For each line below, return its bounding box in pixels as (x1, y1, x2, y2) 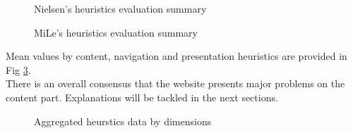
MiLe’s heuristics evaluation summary (34, 25, 198, 39)
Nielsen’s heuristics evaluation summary (34, 1, 207, 15)
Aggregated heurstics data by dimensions (34, 113, 212, 128)
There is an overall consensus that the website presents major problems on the (6, 76, 345, 91)
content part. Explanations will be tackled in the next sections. (6, 89, 278, 104)
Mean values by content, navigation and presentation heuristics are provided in (6, 49, 347, 63)
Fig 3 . (6, 62, 31, 77)
